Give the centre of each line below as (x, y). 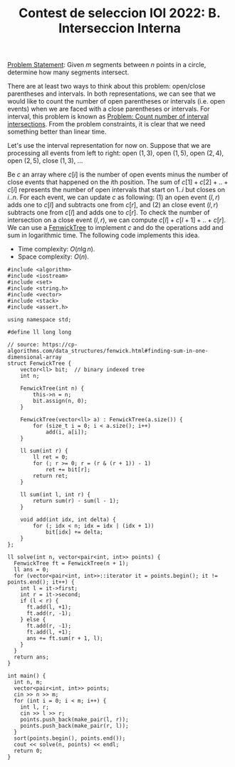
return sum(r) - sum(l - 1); (76, 501)
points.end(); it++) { (41, 582)
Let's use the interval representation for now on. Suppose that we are (109, 146)
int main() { (27, 676)
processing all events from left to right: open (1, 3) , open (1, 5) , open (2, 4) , (116, 153)
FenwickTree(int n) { (52, 388)
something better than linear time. (57, 132)
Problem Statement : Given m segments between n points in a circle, (107, 65)
